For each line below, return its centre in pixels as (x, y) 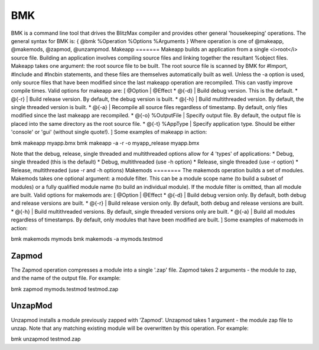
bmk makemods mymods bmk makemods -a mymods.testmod (87, 238)
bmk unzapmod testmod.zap (46, 339)
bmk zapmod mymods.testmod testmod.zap (65, 289)
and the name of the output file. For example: (66, 278)
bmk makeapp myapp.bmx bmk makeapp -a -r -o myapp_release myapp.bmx (105, 143)
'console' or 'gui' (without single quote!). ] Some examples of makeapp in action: (109, 132)
